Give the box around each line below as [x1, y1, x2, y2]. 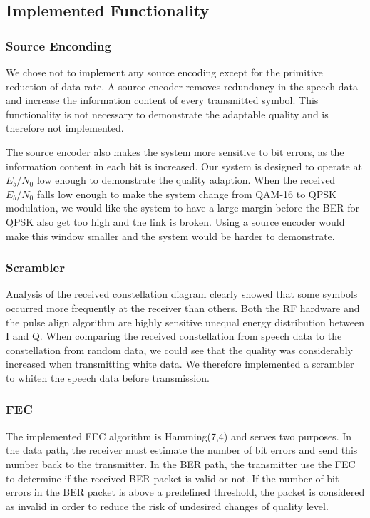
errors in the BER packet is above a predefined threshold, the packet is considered [6, 485, 365, 499]
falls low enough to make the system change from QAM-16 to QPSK [36, 186, 336, 201]
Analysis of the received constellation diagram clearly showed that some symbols [6, 286, 358, 301]
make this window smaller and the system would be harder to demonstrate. [6, 228, 335, 243]
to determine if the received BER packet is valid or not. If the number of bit [6, 470, 339, 485]
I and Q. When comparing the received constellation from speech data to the [6, 328, 342, 343]
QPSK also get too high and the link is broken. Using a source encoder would [6, 214, 345, 229]
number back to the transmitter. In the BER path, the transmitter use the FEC [6, 456, 356, 471]
